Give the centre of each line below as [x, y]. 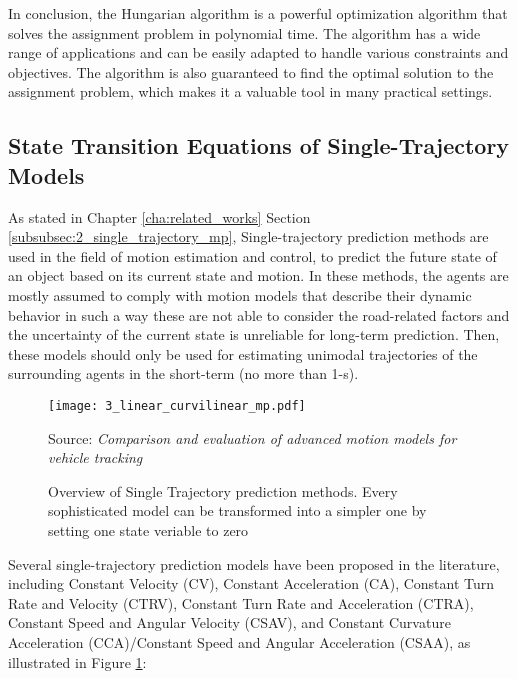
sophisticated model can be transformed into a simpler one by [237, 510]
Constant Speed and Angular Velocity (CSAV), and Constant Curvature [229, 622]
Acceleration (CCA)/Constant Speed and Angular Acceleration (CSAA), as [239, 641]
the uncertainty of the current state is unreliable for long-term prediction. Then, [254, 334]
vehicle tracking [95, 457]
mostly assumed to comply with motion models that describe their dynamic [240, 294]
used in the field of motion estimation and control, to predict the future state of [252, 255]
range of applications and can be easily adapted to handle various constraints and [258, 52]
